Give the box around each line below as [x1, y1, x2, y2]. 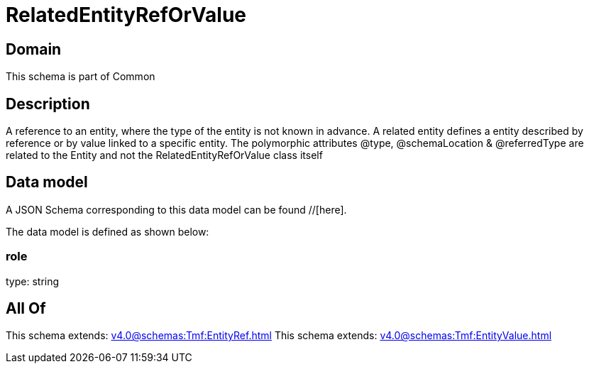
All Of [6, 299, 46, 318]
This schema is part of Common [6, 70, 155, 83]
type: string [6, 275, 60, 287]
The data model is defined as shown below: [6, 225, 209, 238]
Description [6, 94, 90, 113]
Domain [6, 40, 62, 58]
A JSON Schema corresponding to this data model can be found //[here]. [6, 203, 347, 216]
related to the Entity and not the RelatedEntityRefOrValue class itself [6, 149, 323, 162]
